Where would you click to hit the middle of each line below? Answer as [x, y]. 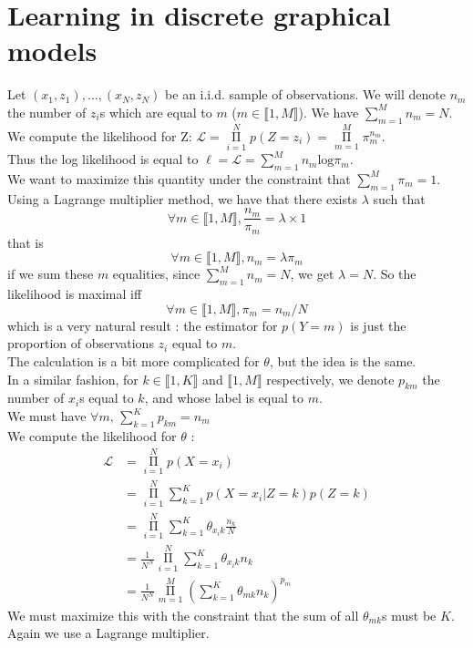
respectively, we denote [330, 379]
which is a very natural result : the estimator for [143, 325]
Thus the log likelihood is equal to [103, 159]
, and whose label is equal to [224, 398]
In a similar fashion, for [73, 379]
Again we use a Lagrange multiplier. [108, 633]
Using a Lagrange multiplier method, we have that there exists [182, 198]
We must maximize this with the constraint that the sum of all [183, 615]
